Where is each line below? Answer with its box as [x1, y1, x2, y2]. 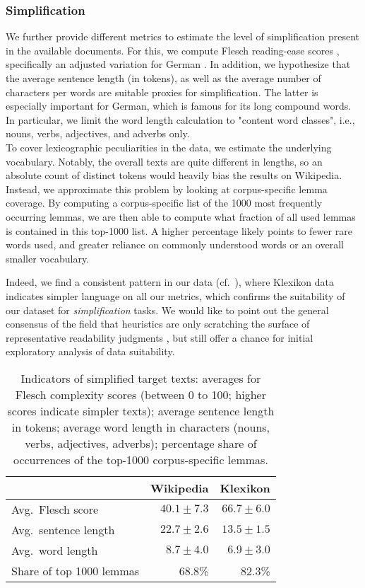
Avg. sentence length [11, 521, 115, 538]
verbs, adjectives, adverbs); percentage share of [25, 434, 257, 451]
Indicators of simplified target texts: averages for [20, 369, 261, 386]
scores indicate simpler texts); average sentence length [7, 402, 275, 419]
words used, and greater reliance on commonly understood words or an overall [6, 237, 344, 252]
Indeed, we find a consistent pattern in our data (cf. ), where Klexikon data [6, 275, 335, 289]
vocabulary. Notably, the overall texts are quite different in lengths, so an [6, 154, 323, 168]
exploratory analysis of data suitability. [6, 344, 175, 359]
